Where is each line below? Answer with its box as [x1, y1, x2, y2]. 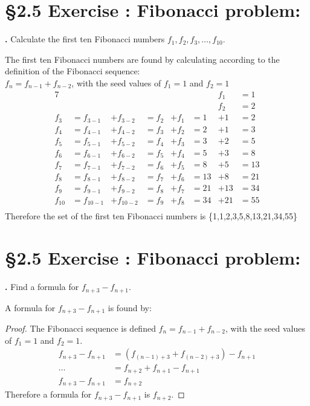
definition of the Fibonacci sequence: [5, 65, 140, 77]
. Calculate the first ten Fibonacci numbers [5, 33, 165, 45]
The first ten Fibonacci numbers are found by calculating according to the [5, 53, 280, 65]
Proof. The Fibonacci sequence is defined [5, 322, 156, 334]
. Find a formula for [5, 280, 79, 293]
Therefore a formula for [5, 388, 92, 401]
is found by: [108, 301, 152, 314]
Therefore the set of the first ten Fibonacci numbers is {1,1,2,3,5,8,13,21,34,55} [5, 210, 298, 222]
